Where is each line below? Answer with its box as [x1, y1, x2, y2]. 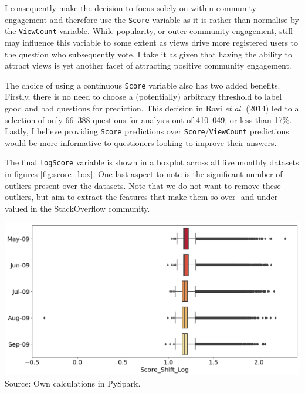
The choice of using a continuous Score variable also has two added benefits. [5, 79, 280, 91]
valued [5, 202, 28, 214]
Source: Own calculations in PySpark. [5, 377, 141, 389]
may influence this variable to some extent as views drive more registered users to [5, 36, 299, 48]
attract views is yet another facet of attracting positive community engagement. [5, 59, 292, 72]
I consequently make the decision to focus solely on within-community [5, 2, 256, 13]
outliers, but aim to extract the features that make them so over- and [5, 191, 255, 203]
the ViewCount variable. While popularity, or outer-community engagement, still [5, 25, 293, 37]
